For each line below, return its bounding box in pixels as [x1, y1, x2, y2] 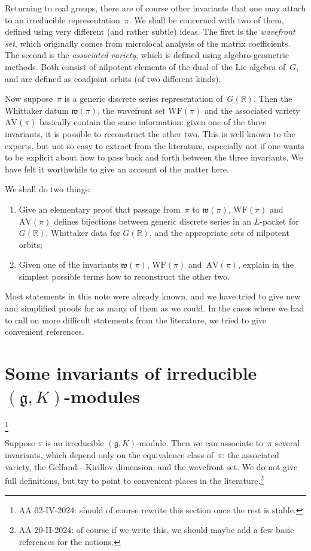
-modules [64, 384, 141, 408]
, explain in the [237, 258, 294, 271]
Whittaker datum [5, 104, 69, 116]
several [275, 437, 300, 449]
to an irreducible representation [5, 13, 120, 26]
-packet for [260, 214, 299, 227]
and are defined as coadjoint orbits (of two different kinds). [5, 72, 221, 84]
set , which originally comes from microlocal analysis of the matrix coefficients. [5, 37, 291, 49]
